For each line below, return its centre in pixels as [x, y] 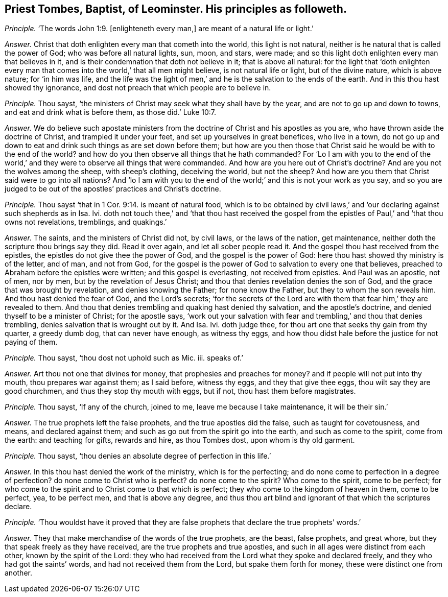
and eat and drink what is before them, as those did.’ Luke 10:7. [111, 112]
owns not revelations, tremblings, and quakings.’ [86, 222]
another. [18, 573]
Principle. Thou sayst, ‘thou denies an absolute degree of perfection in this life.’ [138, 456]
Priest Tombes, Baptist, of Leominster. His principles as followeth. [176, 9]
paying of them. [31, 342]
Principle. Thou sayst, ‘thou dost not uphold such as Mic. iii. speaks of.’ [124, 358]
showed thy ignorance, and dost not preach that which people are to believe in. [138, 88]
